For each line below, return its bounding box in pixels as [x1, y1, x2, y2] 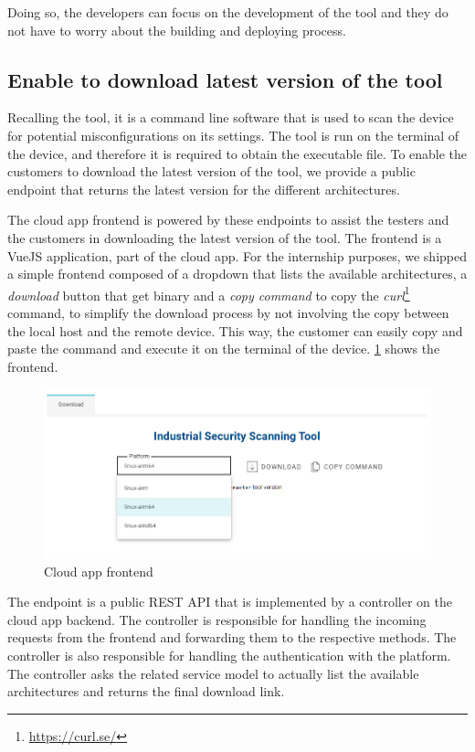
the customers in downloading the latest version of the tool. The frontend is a [7, 228, 442, 247]
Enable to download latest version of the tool [7, 65, 443, 93]
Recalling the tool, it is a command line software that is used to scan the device [7, 108, 454, 127]
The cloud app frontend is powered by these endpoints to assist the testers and [7, 210, 449, 229]
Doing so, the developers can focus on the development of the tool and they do [7, 3, 449, 21]
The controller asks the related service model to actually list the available [7, 663, 419, 683]
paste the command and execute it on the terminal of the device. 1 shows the [7, 339, 440, 358]
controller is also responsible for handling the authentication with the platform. [7, 645, 451, 664]
